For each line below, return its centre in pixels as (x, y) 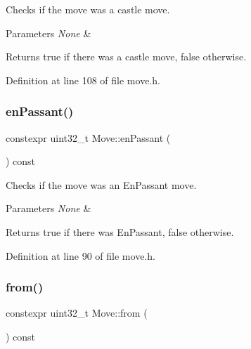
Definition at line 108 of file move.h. (83, 80)
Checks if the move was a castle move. (88, 9)
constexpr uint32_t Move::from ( (77, 313)
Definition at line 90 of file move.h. (81, 255)
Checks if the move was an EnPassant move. (101, 184)
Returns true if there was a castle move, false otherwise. (126, 57)
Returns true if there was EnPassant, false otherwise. (120, 231)
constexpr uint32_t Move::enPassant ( (88, 137)
